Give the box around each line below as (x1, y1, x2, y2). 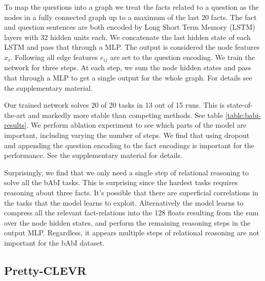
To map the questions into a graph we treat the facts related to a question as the (4, 2, 259, 12)
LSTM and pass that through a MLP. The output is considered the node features (4, 42, 260, 52)
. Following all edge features (10, 51, 98, 62)
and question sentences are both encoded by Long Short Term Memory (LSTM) (4, 22, 255, 32)
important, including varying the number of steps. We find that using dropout (4, 129, 250, 140)
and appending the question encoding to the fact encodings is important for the (4, 139, 255, 150)
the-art (4, 109, 26, 120)
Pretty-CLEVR (4, 262, 87, 278)
